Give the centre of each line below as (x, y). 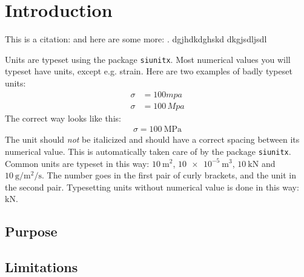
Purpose (31, 231)
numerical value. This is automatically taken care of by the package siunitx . (148, 151)
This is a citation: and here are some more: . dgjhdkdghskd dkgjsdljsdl (136, 39)
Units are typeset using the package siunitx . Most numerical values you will (148, 59)
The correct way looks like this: (63, 118)
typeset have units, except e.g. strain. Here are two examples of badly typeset (149, 71)
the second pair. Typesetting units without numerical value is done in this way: (152, 187)
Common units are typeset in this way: (77, 163)
